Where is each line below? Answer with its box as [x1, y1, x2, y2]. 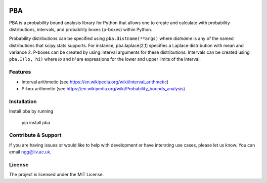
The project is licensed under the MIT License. [9, 172, 104, 178]
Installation [9, 98, 37, 105]
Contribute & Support [9, 132, 62, 139]
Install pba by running [9, 109, 54, 114]
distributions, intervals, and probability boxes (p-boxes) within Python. [9, 26, 153, 32]
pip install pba [21, 119, 50, 125]
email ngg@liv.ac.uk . [9, 149, 51, 155]
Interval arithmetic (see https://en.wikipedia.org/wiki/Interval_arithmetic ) [21, 79, 169, 85]
